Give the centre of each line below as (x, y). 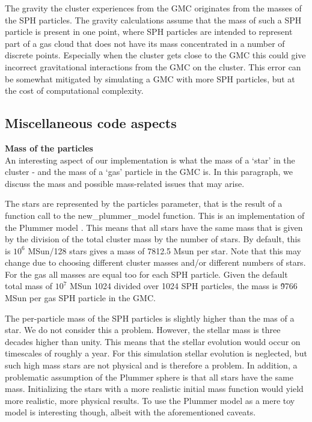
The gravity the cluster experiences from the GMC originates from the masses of (153, 8)
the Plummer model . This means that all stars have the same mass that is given (154, 227)
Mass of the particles (49, 148)
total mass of (29, 286)
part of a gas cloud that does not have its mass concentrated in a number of (145, 43)
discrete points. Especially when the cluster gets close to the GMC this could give (155, 55)
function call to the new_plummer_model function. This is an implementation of (155, 215)
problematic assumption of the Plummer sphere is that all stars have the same (149, 377)
